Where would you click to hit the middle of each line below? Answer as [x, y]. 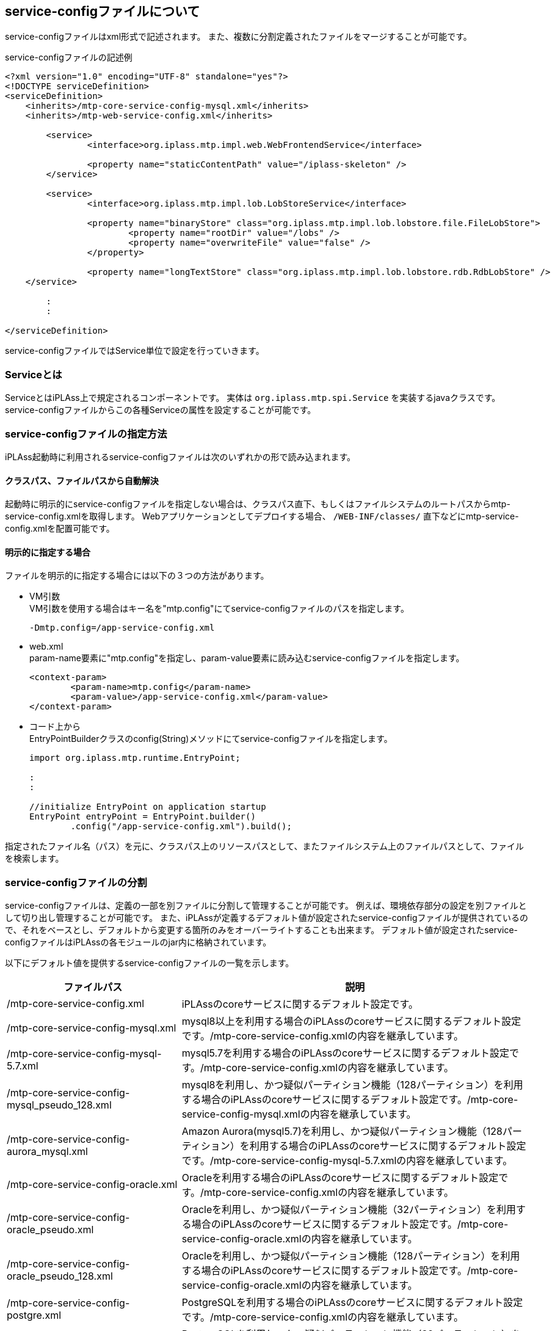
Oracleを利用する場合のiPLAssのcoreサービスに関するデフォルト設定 [340, 1178]
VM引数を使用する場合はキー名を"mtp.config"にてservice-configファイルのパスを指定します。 [219, 609]
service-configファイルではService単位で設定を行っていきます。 [135, 351]
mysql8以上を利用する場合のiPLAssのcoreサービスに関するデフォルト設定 [351, 1021]
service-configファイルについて [103, 11]
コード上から [55, 727]
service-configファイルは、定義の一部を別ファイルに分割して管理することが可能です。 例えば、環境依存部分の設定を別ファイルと [266, 906]
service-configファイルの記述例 [69, 57]
